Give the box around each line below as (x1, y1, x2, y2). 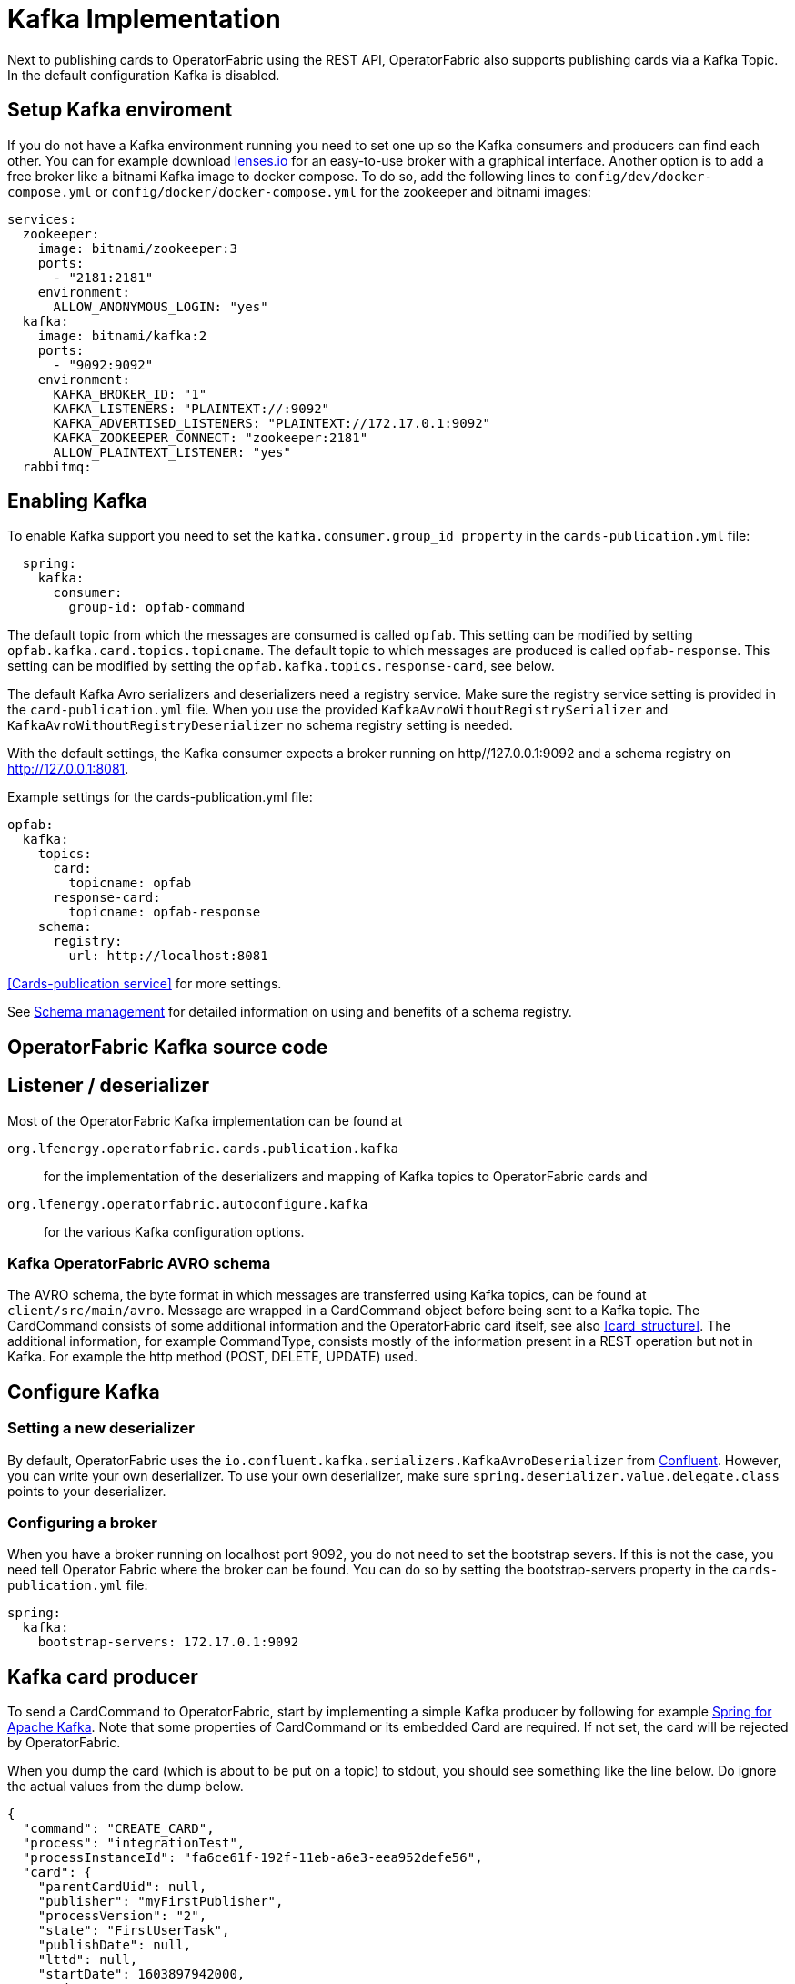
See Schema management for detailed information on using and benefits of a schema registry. (7, 1004, 572, 1020)
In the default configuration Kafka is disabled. (7, 66, 280, 83)
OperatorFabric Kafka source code (7, 1035, 328, 1058)
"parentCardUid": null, (37, 1879, 207, 1895)
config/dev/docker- (574, 168, 712, 184)
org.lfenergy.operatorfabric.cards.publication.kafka (7, 1140, 398, 1156)
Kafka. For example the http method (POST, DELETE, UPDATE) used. (7, 1349, 418, 1365)
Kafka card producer (7, 1665, 198, 1688)
